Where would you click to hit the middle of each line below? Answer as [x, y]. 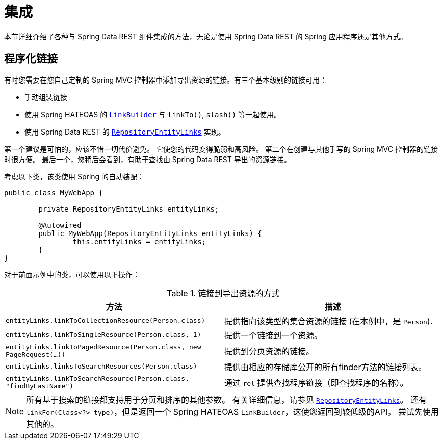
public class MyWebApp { [54, 192]
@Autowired [60, 225]
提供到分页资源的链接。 [269, 351]
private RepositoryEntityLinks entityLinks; [129, 209]
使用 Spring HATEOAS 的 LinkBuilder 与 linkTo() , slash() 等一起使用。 [153, 114]
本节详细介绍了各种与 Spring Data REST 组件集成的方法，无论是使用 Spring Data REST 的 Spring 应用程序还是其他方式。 [206, 36]
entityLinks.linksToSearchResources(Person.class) [101, 367]
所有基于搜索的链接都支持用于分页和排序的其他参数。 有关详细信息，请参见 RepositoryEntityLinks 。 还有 [226, 399]
